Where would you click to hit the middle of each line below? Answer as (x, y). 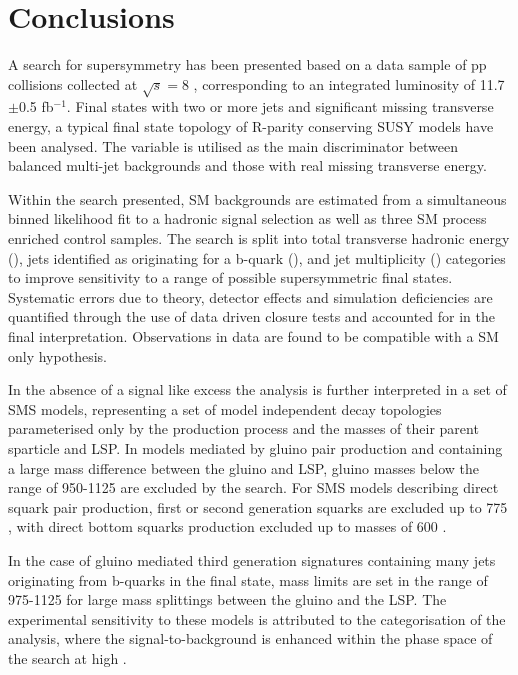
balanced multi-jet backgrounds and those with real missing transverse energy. (247, 165)
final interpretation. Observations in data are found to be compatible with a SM (253, 336)
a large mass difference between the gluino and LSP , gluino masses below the (243, 467)
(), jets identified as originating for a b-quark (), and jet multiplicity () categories (257, 257)
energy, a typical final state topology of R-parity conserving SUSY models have (251, 126)
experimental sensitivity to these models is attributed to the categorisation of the (257, 618)
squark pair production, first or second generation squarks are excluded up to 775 (258, 506)
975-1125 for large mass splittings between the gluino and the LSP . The (227, 599)
